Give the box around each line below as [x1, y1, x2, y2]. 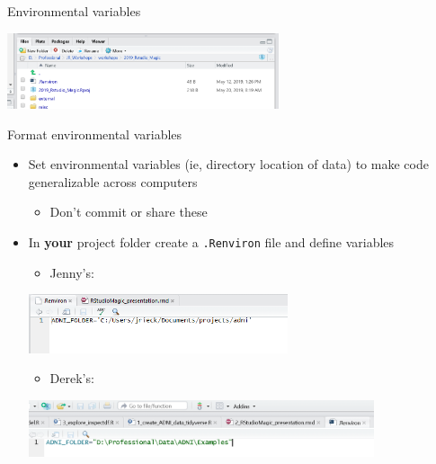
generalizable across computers [28, 172, 198, 191]
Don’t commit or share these [49, 202, 208, 221]
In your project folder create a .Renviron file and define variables [28, 233, 395, 252]
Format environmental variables [7, 124, 182, 143]
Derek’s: [49, 369, 94, 388]
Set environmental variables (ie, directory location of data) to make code [28, 155, 429, 174]
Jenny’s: [49, 263, 94, 281]
